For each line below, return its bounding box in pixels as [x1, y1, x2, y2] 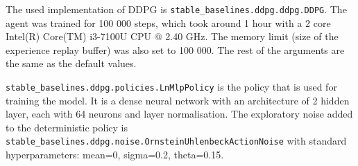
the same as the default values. [6, 56, 137, 71]
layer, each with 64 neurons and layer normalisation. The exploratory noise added [6, 107, 353, 121]
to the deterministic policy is [6, 120, 128, 134]
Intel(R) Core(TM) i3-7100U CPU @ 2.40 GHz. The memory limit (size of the [6, 29, 339, 44]
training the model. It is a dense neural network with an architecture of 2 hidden [6, 93, 350, 107]
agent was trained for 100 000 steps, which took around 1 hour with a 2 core [6, 15, 331, 30]
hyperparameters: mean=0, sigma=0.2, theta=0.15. [6, 147, 224, 162]
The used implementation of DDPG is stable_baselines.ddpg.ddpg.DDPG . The [6, 2, 347, 16]
